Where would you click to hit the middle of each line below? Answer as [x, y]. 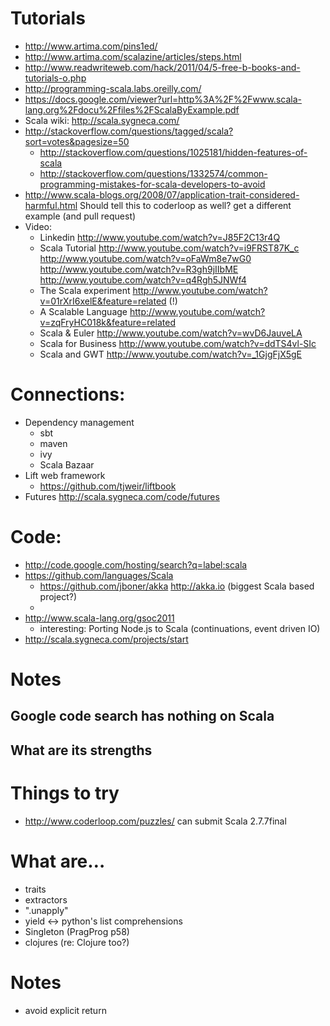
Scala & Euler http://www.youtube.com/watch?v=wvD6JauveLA [171, 333]
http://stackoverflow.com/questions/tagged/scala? [129, 131]
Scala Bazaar [67, 464]
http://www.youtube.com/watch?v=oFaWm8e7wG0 [145, 258]
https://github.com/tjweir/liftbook [108, 486]
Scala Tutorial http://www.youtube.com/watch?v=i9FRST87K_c [169, 248]
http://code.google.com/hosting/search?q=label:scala [136, 564]
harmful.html [51, 205]
